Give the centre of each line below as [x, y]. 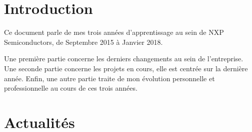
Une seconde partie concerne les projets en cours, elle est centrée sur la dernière [126, 68]
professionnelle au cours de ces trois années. [71, 88]
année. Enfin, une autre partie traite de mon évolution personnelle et [109, 78]
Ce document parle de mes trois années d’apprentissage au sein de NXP [114, 32]
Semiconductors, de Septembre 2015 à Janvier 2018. [83, 42]
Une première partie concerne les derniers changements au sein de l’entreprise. [124, 59]
